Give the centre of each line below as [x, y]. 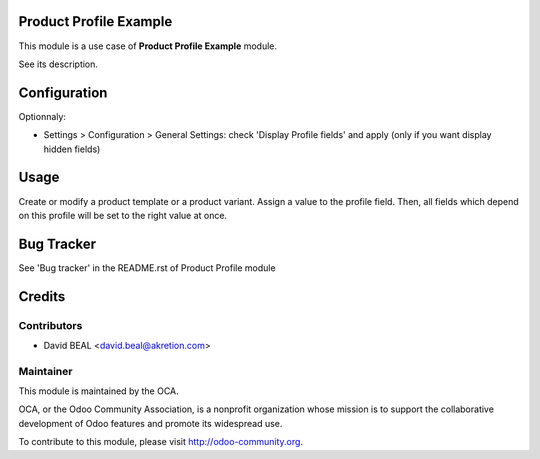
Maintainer [45, 371]
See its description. [58, 64]
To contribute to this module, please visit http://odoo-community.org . [161, 442]
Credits [42, 296]
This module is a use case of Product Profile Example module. [148, 46]
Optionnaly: [42, 116]
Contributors [50, 325]
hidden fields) [72, 149]
